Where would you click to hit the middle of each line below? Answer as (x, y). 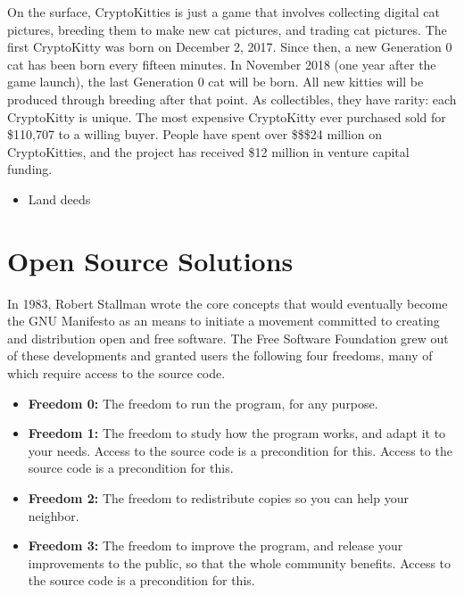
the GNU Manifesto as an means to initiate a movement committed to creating (224, 321)
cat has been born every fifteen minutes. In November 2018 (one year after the (222, 64)
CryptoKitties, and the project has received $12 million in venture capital (208, 151)
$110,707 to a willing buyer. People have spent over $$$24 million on (195, 134)
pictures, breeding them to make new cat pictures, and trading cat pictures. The (227, 29)
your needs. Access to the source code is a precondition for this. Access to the (240, 450)
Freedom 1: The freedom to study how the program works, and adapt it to (237, 433)
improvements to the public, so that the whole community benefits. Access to (240, 562)
